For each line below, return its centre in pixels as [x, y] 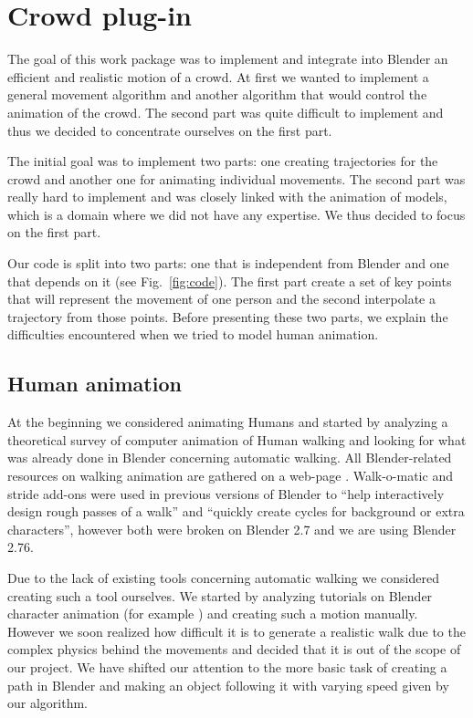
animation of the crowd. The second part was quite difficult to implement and [226, 112]
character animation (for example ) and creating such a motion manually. [213, 614]
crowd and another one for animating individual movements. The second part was [236, 178]
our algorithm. [47, 703]
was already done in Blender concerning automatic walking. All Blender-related [230, 458]
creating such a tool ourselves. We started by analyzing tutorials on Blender [220, 595]
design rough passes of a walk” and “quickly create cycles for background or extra [236, 511]
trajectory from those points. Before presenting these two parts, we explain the [228, 316]
